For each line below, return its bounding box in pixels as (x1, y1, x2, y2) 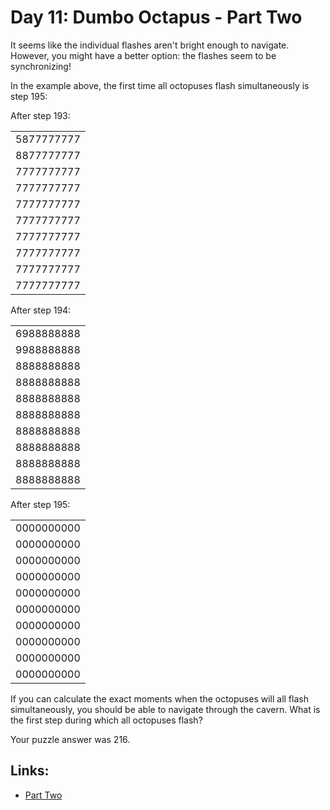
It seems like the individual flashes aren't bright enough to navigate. (10, 39, 290, 51)
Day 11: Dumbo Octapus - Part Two (10, 6, 303, 29)
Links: (10, 762, 50, 780)
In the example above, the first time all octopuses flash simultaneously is (10, 79, 310, 91)
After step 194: (10, 304, 72, 316)
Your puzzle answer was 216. (10, 733, 131, 745)
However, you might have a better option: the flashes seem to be (10, 49, 277, 61)
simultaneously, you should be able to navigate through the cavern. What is (10, 703, 321, 715)
